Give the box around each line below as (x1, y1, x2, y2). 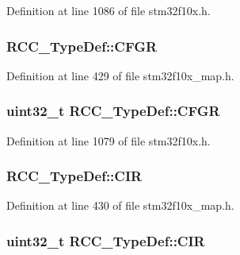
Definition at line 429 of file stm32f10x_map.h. (6, 67, 234, 83)
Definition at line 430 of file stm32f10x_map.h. (6, 197, 234, 214)
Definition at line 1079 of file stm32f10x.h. (6, 132, 211, 149)
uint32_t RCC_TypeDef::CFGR (6, 101, 220, 121)
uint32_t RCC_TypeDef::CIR (6, 230, 205, 250)
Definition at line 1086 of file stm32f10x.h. (6, 2, 211, 18)
